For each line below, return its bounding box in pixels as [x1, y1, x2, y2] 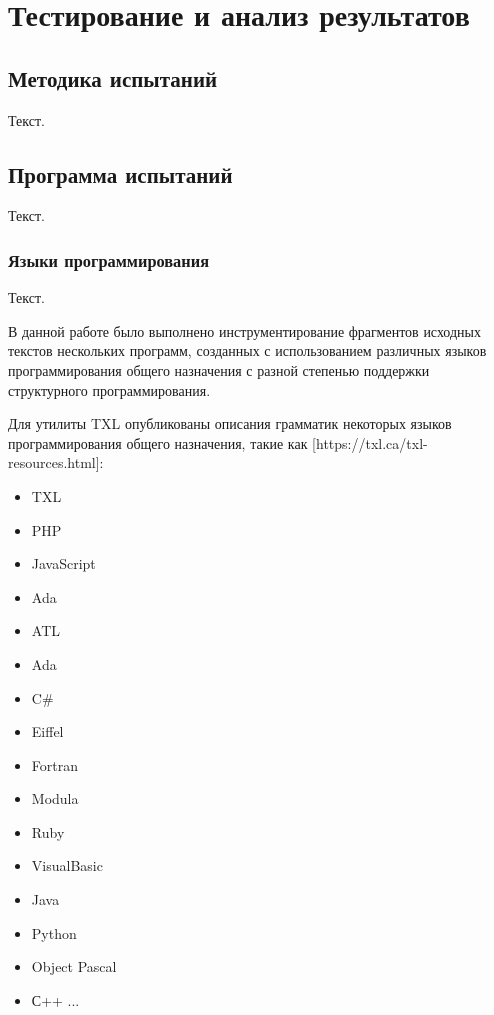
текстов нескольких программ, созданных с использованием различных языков [8, 340, 487, 361]
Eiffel [31, 721, 64, 742]
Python [31, 922, 77, 943]
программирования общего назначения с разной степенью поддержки [8, 359, 430, 380]
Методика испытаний [8, 62, 218, 93]
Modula [31, 788, 79, 809]
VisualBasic [31, 855, 103, 876]
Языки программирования [8, 247, 209, 272]
